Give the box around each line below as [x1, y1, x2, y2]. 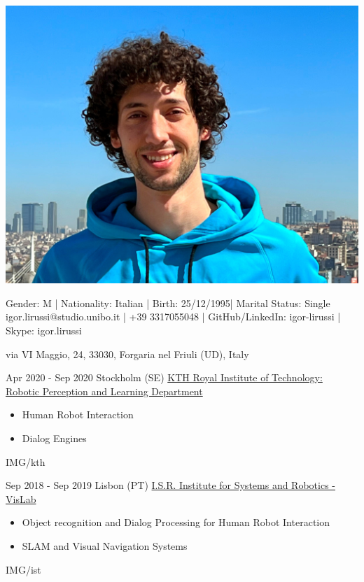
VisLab [6, 491, 36, 506]
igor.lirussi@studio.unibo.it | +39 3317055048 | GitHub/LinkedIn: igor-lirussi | [6, 309, 341, 324]
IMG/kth [6, 454, 45, 469]
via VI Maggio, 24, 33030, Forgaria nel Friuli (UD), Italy [6, 346, 249, 361]
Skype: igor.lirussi [6, 322, 82, 337]
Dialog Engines [22, 430, 87, 445]
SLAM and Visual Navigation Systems [22, 538, 188, 553]
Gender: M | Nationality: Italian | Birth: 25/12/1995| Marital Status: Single [6, 295, 330, 310]
